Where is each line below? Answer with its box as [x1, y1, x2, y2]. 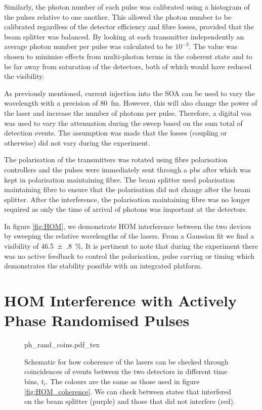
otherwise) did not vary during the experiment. [4, 137, 150, 148]
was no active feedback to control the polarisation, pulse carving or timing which [4, 250, 255, 261]
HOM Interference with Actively [4, 290, 237, 311]
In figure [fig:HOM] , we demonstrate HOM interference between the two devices [4, 220, 251, 231]
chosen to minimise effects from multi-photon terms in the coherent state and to [4, 51, 252, 61]
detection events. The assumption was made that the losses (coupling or [4, 127, 227, 138]
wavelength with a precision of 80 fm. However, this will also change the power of [4, 98, 257, 108]
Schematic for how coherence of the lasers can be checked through [24, 356, 229, 367]
